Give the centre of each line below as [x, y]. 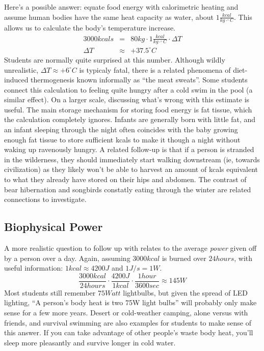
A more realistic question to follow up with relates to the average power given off [130, 248]
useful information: [34, 268]
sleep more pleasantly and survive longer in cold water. [90, 342]
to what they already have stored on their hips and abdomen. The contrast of [125, 179]
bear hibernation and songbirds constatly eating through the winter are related [128, 189]
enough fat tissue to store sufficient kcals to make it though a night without [122, 139]
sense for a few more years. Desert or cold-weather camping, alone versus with [126, 313]
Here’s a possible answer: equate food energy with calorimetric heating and [121, 7]
